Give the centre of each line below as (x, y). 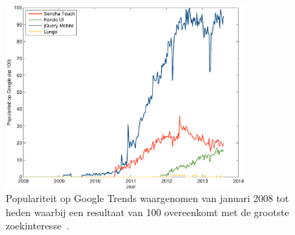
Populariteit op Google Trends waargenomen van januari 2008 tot (147, 198)
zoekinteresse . (38, 226)
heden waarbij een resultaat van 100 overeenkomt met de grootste (147, 211)
